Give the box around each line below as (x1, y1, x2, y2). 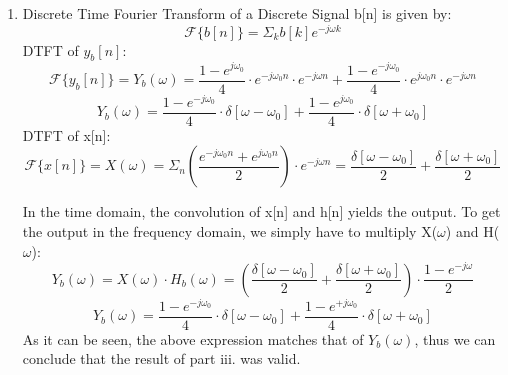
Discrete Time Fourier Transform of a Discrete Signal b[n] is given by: (22, 3, 452, 23)
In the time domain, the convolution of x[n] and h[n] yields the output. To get (22, 201, 501, 222)
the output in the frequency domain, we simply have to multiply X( (22, 220, 438, 241)
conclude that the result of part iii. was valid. (22, 348, 301, 369)
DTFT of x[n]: (22, 124, 111, 145)
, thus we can (414, 328, 496, 349)
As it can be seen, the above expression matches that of (22, 328, 364, 349)
